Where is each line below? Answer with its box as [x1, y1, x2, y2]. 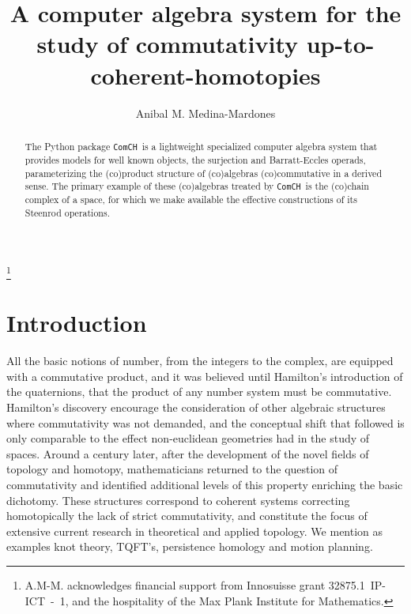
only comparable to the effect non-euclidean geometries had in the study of [6, 430, 370, 446]
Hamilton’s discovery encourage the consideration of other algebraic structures [6, 399, 386, 416]
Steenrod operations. [25, 206, 110, 220]
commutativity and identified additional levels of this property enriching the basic [6, 477, 403, 492]
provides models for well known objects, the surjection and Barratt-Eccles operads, [25, 153, 366, 167]
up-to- [306, 28, 375, 60]
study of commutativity [36, 28, 299, 60]
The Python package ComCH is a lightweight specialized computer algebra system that [25, 139, 378, 153]
